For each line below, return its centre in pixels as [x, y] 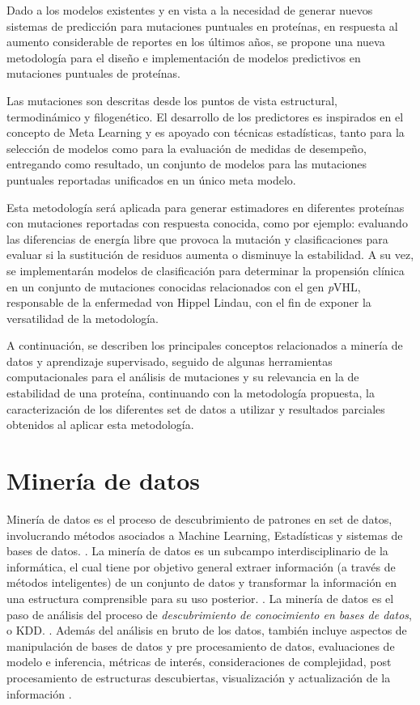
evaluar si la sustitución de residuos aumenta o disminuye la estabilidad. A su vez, [210, 255]
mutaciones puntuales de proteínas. [93, 73]
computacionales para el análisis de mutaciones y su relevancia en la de [183, 377]
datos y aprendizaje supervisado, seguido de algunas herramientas [170, 361]
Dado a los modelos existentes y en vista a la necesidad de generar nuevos [190, 10]
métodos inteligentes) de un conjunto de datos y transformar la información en [202, 582]
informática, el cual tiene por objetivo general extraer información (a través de [201, 566]
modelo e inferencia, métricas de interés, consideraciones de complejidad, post [199, 662]
